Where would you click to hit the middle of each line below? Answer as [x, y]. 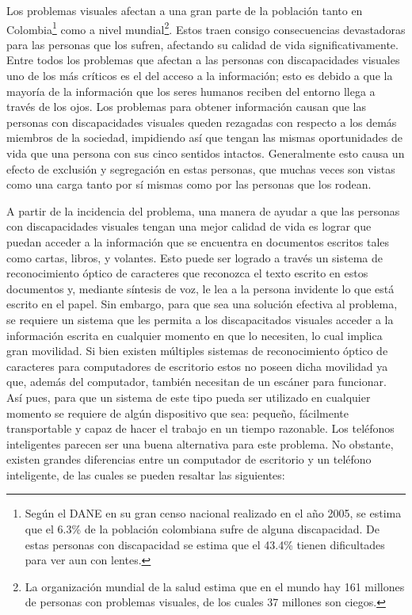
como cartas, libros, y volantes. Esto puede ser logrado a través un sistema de [195, 257]
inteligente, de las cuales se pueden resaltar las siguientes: [146, 474]
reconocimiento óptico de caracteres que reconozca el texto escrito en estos [187, 273]
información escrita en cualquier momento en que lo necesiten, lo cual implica [195, 335]
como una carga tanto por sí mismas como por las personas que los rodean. [189, 184]
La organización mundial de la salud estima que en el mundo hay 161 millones [215, 586]
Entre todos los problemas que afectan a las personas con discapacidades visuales [203, 60]
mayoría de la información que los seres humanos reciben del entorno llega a [191, 91]
